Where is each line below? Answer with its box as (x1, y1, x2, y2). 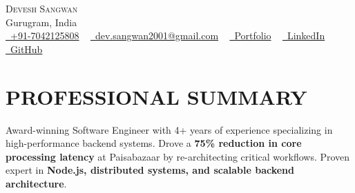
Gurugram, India (6, 14, 77, 29)
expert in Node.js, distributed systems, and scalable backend (6, 163, 294, 177)
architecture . (6, 176, 67, 190)
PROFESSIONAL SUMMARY (6, 82, 307, 110)
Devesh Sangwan (6, 1, 78, 15)
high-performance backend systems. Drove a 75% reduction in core (6, 136, 302, 150)
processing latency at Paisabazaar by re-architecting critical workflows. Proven (6, 149, 350, 163)
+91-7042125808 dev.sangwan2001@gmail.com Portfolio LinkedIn (10, 28, 325, 43)
